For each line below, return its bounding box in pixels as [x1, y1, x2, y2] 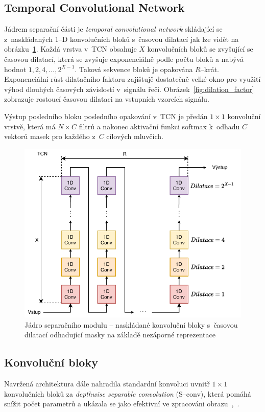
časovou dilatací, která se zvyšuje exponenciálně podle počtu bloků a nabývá [4, 53, 244, 64]
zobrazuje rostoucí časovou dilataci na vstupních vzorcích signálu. [4, 94, 209, 104]
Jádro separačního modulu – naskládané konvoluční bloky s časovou [25, 319, 238, 330]
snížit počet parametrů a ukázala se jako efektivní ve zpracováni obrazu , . [4, 398, 239, 409]
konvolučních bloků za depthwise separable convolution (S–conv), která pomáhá [4, 388, 251, 399]
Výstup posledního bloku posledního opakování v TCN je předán [4, 110, 208, 121]
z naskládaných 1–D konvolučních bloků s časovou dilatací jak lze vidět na [4, 33, 239, 44]
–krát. [200, 63, 219, 74]
